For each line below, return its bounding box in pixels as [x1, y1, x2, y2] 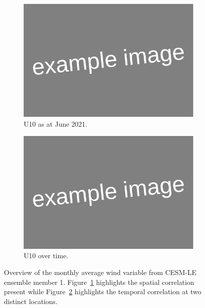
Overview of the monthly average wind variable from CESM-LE [4, 267, 197, 277]
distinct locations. [4, 296, 58, 306]
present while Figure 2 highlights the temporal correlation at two [4, 286, 202, 297]
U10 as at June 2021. [24, 118, 87, 129]
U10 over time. [24, 250, 68, 261]
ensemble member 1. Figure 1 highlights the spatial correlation [4, 276, 194, 287]
